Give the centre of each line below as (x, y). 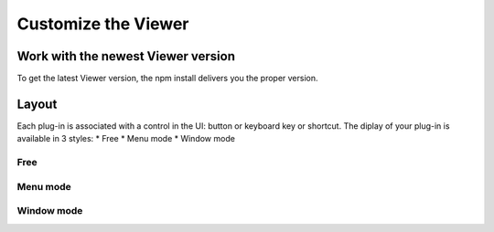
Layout (37, 104)
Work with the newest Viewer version (126, 56)
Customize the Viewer (103, 24)
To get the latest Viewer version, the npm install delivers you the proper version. (168, 79)
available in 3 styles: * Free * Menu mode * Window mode (126, 139)
